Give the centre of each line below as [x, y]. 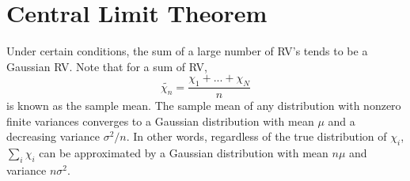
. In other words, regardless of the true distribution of [256, 136]
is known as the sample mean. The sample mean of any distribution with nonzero [204, 106]
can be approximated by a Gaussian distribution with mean [184, 153]
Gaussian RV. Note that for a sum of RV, [107, 66]
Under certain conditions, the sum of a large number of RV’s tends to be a [187, 51]
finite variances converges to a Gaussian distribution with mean [160, 121]
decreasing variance [53, 136]
